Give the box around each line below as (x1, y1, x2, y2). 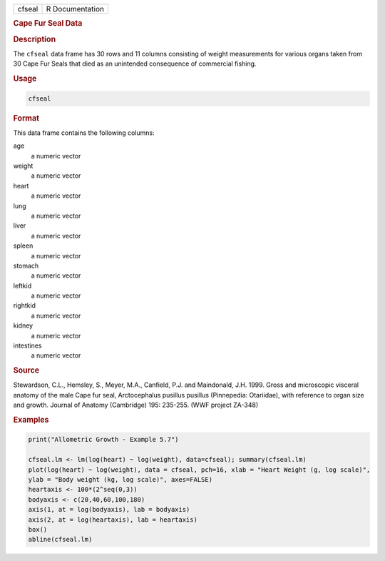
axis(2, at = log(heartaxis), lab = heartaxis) (28, 515, 197, 524)
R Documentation (46, 4, 105, 14)
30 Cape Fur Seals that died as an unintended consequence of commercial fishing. (13, 59, 257, 68)
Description (13, 34, 56, 44)
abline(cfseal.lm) (28, 535, 93, 544)
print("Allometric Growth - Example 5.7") (28, 435, 179, 444)
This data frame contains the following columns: (13, 128, 155, 137)
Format (13, 113, 39, 123)
